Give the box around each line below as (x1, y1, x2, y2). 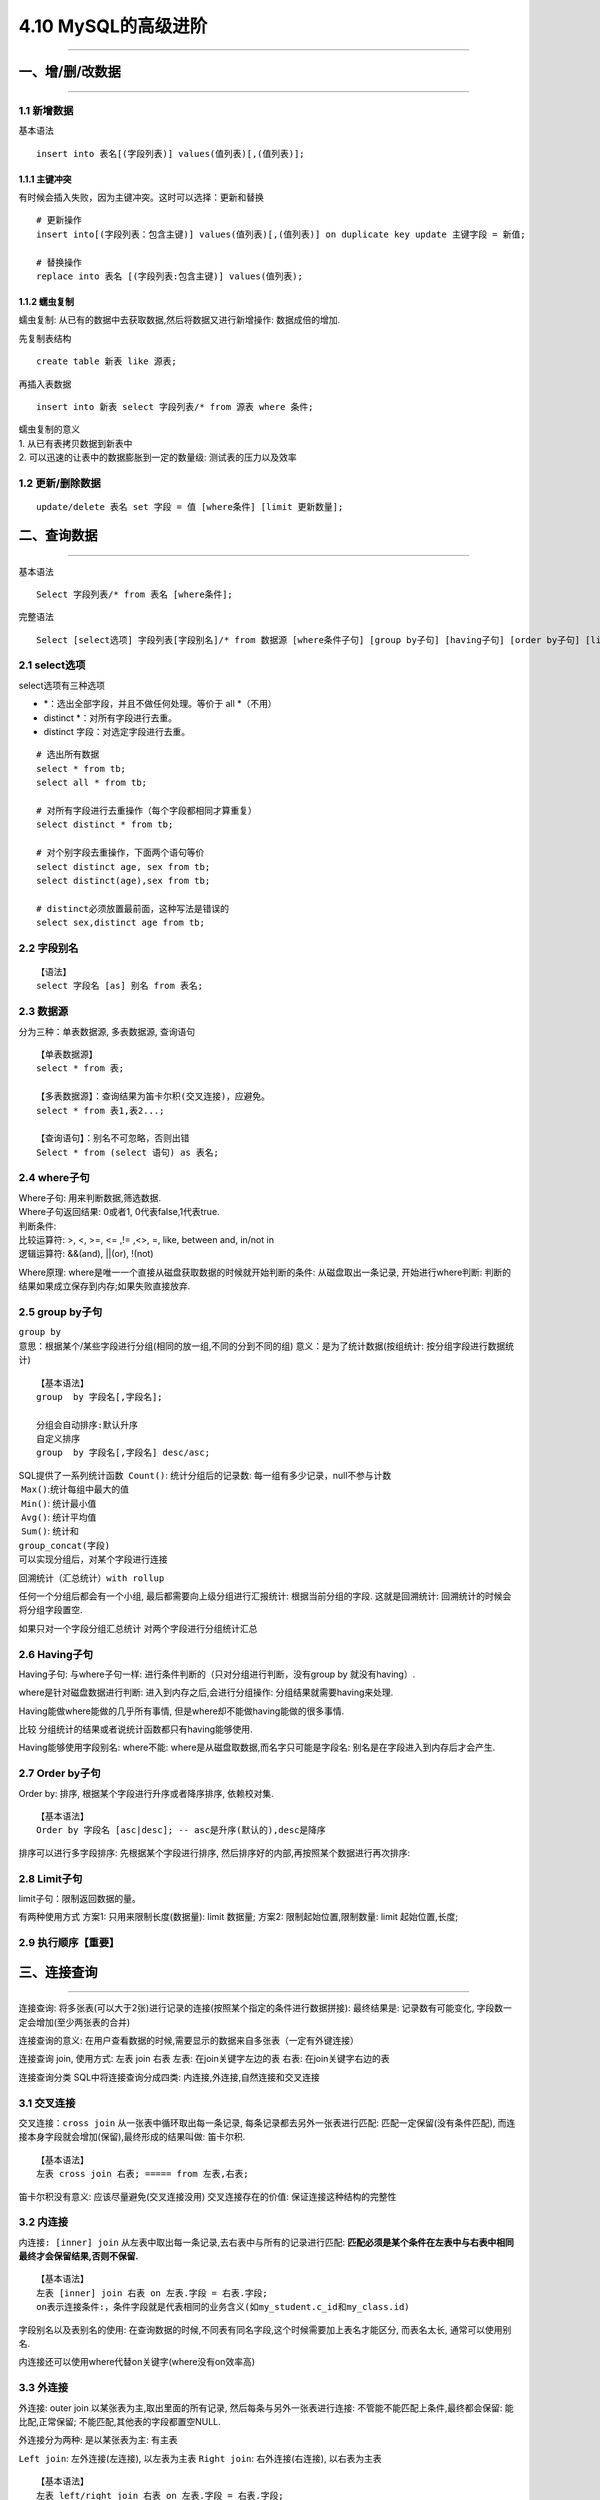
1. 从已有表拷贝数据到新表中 (18, 437, 133, 449)
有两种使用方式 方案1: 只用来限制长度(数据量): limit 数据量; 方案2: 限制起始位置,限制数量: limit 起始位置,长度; (18, 1911, 459, 1923)
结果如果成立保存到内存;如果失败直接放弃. (18, 1280, 191, 1292)
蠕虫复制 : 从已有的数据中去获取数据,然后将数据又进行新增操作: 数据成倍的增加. (18, 314, 341, 326)
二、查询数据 (18, 526, 98, 544)
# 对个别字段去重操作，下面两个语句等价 (36, 847, 205, 859)
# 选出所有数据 (36, 749, 100, 760)
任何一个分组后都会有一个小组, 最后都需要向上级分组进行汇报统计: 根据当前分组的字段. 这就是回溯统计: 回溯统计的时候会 (18, 1590, 512, 1602)
